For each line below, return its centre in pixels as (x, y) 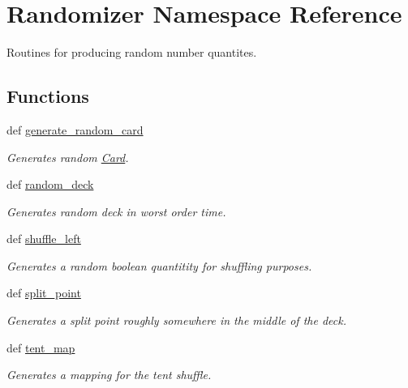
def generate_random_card (75, 129)
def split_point (44, 293)
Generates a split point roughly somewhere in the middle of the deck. (176, 320)
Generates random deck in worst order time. (116, 211)
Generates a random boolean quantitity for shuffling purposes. (159, 265)
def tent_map (41, 347)
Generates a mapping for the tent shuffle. (109, 375)
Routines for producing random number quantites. (132, 52)
